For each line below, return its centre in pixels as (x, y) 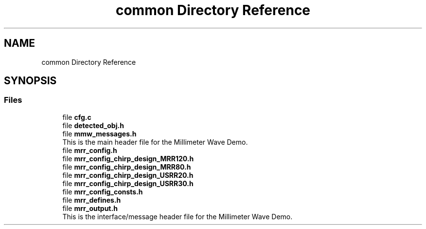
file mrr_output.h (90, 208)
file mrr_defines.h (92, 200)
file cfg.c (77, 117)
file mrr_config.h (90, 150)
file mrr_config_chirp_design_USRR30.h (128, 183)
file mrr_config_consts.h (103, 191)
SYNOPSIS (30, 81)
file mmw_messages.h (99, 134)
